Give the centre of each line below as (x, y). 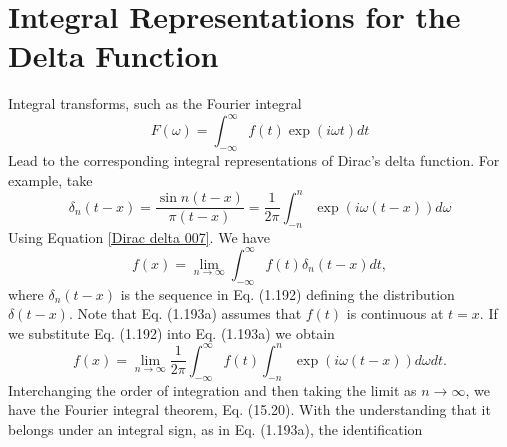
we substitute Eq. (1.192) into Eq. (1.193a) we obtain (171, 332)
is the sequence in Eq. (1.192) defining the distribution (287, 293)
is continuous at (395, 313)
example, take (50, 179)
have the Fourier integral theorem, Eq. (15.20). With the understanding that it (249, 409)
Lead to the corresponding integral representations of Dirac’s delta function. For (254, 160)
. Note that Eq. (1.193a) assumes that (185, 313)
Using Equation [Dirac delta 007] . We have (139, 236)
